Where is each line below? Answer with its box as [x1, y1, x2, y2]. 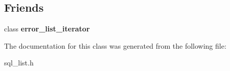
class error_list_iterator [4, 23, 90, 34]
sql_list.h [4, 57, 34, 68]
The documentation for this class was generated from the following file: [4, 40, 226, 51]
